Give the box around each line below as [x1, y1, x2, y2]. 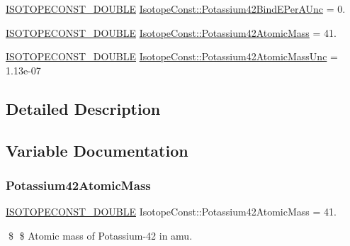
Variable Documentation [6, 139, 188, 161]
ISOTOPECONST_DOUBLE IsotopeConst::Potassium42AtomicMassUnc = [6, 49, 338, 64]
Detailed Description [6, 97, 161, 119]
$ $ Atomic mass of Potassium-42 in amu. [8, 228, 193, 242]
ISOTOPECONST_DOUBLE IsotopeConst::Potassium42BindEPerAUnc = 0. [6, 1, 346, 16]
